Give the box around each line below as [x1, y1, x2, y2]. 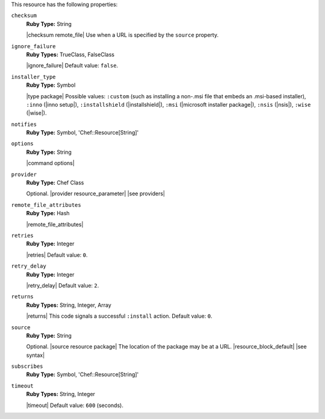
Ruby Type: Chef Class [26, 179, 84, 186]
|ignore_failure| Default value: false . [26, 62, 119, 69]
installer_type [11, 73, 57, 80]
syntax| [26, 351, 45, 359]
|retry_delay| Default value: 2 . [26, 282, 99, 289]
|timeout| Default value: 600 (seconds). [26, 402, 123, 409]
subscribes [11, 363, 43, 370]
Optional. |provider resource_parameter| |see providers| [26, 190, 166, 197]
